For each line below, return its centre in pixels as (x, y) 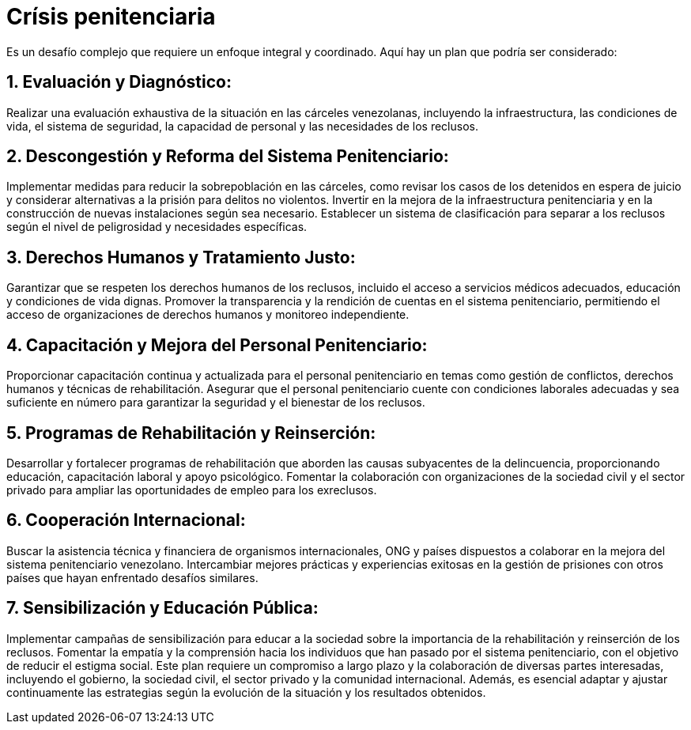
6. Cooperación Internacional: (126, 520)
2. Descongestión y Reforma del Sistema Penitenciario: (228, 157)
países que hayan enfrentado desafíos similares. (132, 577)
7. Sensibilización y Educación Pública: (162, 608)
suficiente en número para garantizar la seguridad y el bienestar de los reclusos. (216, 403)
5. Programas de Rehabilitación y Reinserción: (191, 433)
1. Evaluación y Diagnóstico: (119, 82)
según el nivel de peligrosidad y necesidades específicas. (157, 227)
